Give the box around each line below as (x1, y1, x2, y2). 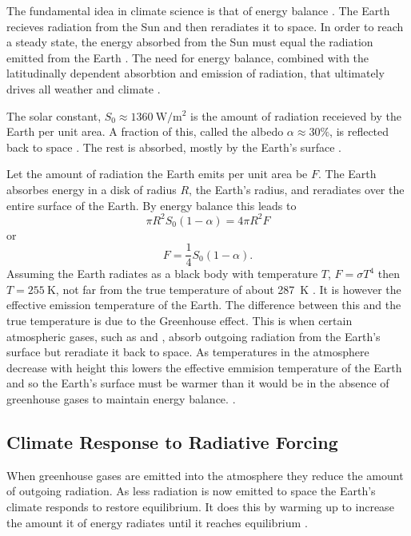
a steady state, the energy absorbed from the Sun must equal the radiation (6, 34, 373, 50)
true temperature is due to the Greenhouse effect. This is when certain (6, 312, 353, 329)
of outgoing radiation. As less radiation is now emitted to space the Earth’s (6, 482, 376, 499)
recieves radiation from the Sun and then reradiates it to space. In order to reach (6, 18, 404, 34)
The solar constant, (6, 107, 102, 124)
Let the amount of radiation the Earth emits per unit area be (6, 165, 308, 182)
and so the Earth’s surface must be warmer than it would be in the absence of (6, 375, 389, 391)
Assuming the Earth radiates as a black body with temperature (6, 265, 318, 282)
